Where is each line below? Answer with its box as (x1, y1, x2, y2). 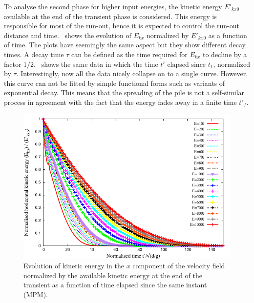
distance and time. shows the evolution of (4, 30, 131, 40)
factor (4, 59, 21, 69)
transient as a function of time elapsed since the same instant (23, 280, 207, 290)
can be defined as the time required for (71, 49, 188, 59)
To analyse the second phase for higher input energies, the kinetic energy (4, 1, 222, 11)
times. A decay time (4, 49, 64, 59)
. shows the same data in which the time (34, 59, 158, 69)
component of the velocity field (132, 260, 225, 270)
